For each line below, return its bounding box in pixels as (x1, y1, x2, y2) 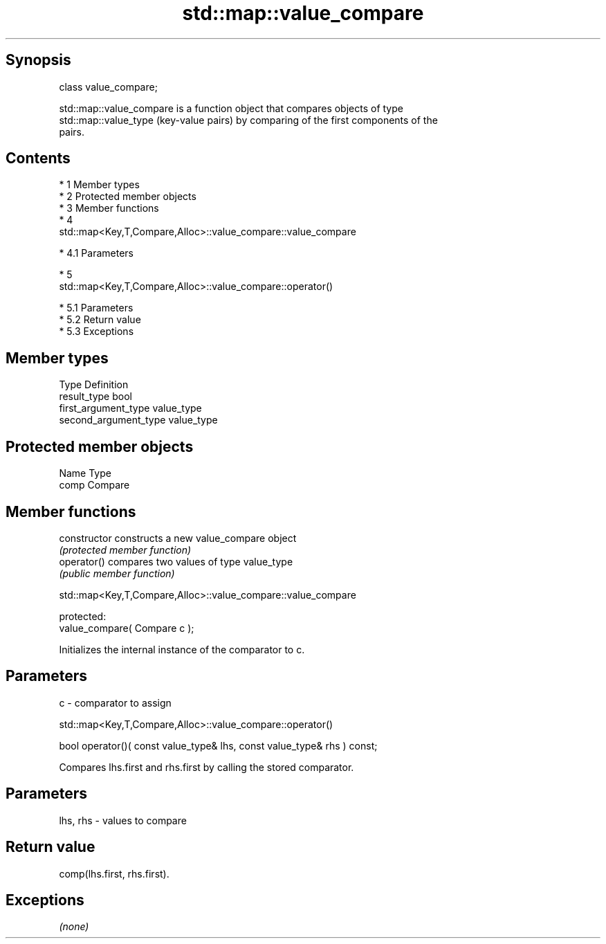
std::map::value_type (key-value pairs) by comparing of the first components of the (59, 114, 438, 126)
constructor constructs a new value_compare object (59, 532, 297, 544)
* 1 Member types (59, 179, 140, 191)
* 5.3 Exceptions (59, 325, 134, 338)
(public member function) (59, 567, 175, 579)
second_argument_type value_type (59, 414, 218, 426)
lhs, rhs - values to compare (59, 814, 187, 826)
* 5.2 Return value (59, 314, 141, 326)
